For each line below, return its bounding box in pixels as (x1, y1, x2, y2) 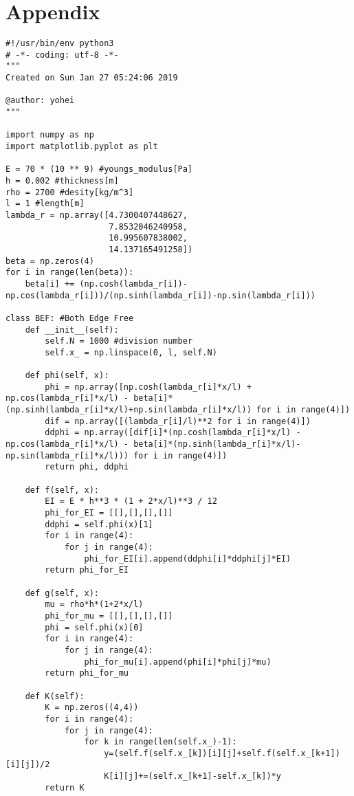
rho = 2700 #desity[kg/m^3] (5, 187, 134, 197)
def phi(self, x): (25, 371, 109, 381)
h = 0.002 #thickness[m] (5, 176, 119, 186)
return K (45, 782, 85, 793)
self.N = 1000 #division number (45, 336, 193, 346)
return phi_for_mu (45, 668, 129, 678)
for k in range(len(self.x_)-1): (84, 737, 237, 747)
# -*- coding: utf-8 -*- (5, 49, 119, 60)
